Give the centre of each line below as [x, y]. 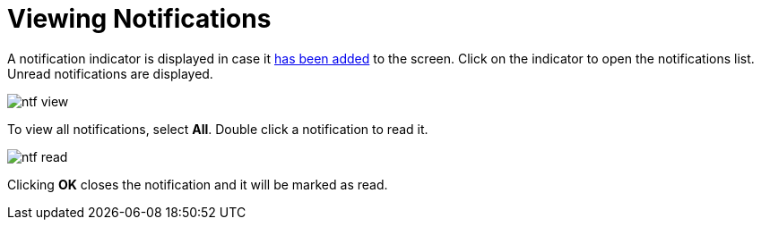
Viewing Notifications [139, 19]
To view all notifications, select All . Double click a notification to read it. [218, 129]
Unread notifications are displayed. [110, 73]
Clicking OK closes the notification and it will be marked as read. [198, 184]
